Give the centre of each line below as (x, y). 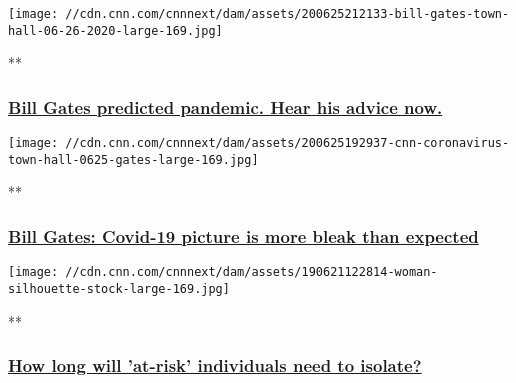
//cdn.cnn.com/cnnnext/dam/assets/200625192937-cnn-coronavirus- (287, 143)
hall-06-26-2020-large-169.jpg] (115, 30)
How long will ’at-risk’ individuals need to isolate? (215, 365)
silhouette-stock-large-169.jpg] (119, 288)
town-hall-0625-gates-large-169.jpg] (133, 159)
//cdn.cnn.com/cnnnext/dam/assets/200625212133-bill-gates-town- (287, 14)
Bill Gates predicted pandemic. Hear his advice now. (225, 106)
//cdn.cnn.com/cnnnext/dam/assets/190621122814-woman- (251, 272)
